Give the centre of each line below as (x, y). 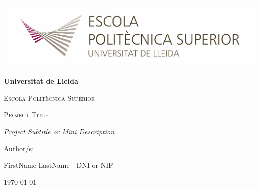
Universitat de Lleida (41, 81)
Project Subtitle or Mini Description (59, 131)
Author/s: (19, 148)
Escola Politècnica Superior (50, 98)
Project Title (26, 115)
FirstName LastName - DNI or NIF (59, 165)
